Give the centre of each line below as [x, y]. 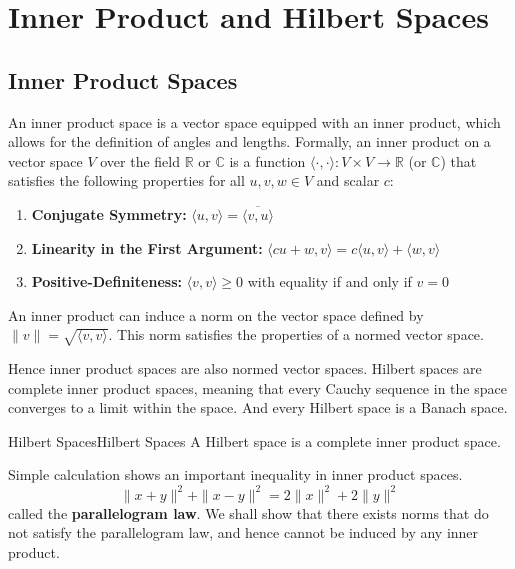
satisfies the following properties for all [126, 180]
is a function [267, 160]
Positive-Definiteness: [106, 281]
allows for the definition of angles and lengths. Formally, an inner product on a [249, 141]
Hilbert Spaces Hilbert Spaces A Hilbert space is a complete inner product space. [254, 440]
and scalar [348, 180]
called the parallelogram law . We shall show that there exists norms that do [248, 512]
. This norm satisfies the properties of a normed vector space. [296, 334]
